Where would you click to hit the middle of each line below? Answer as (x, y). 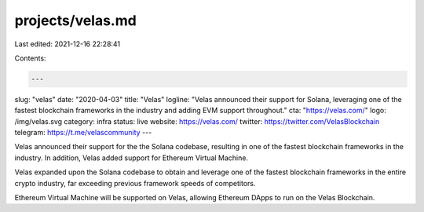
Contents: (30, 58)
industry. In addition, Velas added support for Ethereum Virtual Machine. (132, 158)
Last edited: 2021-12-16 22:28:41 (68, 44)
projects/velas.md (75, 20)
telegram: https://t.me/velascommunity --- (83, 133)
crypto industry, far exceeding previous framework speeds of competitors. (135, 183)
